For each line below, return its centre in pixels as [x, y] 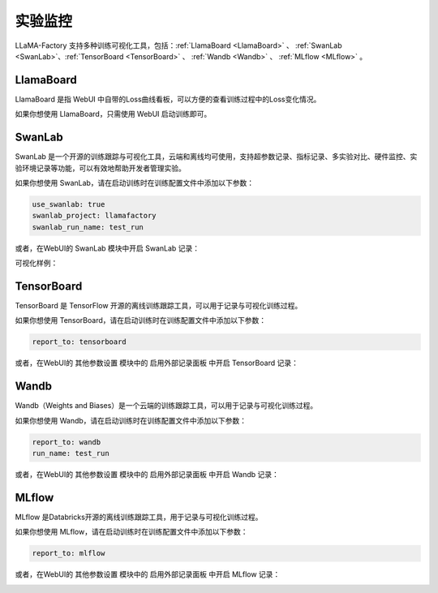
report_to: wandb [67, 442]
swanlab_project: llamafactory [94, 216]
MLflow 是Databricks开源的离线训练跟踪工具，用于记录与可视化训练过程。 [139, 517]
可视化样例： [36, 263]
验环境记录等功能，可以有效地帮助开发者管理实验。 [100, 168]
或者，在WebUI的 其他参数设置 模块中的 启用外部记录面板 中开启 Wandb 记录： [147, 474]
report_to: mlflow [69, 553]
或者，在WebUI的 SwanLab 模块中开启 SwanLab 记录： [107, 248]
